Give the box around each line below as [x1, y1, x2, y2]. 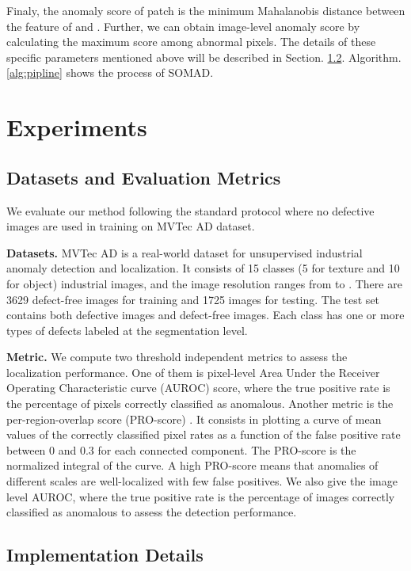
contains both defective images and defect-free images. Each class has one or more [6, 306, 405, 323]
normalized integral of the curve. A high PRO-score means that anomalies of [6, 457, 379, 474]
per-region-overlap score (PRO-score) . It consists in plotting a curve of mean [6, 410, 382, 427]
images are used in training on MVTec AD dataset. [6, 218, 255, 234]
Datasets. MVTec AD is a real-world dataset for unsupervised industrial [6, 244, 363, 261]
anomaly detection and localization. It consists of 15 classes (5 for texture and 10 [6, 260, 400, 276]
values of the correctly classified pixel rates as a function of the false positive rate [6, 426, 401, 443]
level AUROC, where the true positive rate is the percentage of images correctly [6, 488, 395, 504]
